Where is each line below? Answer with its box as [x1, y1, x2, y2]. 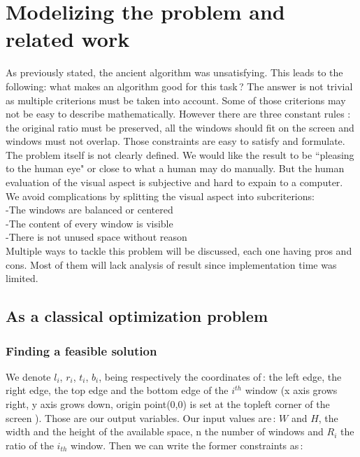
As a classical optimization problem [6, 305, 268, 327]
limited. [6, 271, 38, 286]
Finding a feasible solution [6, 342, 157, 359]
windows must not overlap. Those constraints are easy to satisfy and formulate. [6, 134, 345, 148]
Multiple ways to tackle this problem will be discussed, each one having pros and [6, 244, 352, 258]
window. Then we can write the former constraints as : [71, 437, 303, 452]
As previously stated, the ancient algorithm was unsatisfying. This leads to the [6, 65, 343, 80]
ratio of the [6, 437, 54, 452]
